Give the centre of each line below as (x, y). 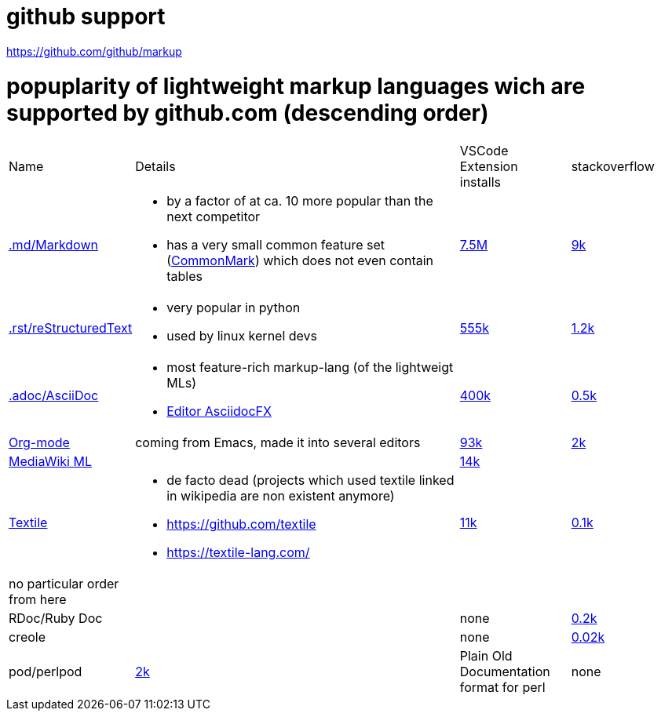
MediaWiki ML (50, 462)
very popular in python (234, 308)
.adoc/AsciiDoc (54, 396)
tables (184, 277)
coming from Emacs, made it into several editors (278, 443)
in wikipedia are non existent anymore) (281, 496)
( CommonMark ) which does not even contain (300, 261)
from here (38, 600)
